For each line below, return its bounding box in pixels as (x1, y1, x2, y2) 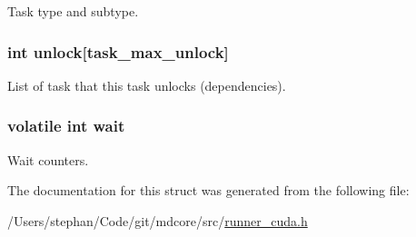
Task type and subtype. (7, 2, 139, 20)
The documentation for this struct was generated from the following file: (7, 181, 410, 200)
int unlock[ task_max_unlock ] (7, 40, 229, 63)
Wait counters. (7, 150, 89, 169)
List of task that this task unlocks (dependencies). (7, 75, 286, 94)
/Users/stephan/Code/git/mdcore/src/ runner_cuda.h (7, 211, 308, 230)
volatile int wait (7, 114, 125, 137)
